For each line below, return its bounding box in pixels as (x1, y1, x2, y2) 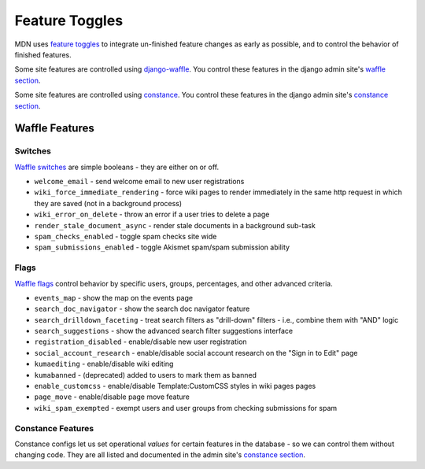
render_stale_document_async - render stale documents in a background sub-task (34, 220, 316, 230)
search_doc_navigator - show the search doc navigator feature (34, 304, 250, 314)
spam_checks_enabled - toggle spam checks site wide (34, 232, 217, 241)
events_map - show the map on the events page (34, 293, 193, 302)
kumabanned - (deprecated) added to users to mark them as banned (34, 370, 257, 379)
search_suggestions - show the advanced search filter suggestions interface (34, 327, 294, 336)
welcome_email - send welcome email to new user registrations (34, 177, 245, 186)
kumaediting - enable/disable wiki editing (34, 359, 174, 369)
